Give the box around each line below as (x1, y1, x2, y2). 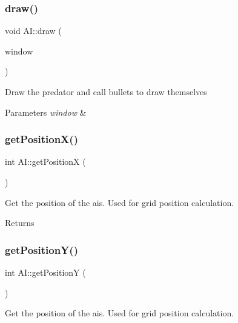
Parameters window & (5, 105, 87, 118)
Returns (5, 216, 35, 229)
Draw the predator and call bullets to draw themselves (5, 85, 207, 98)
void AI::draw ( (5, 24, 62, 37)
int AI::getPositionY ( (5, 266, 86, 278)
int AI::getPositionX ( (5, 155, 86, 168)
